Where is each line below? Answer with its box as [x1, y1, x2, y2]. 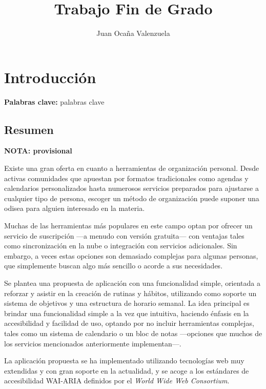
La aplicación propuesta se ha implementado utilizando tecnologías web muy [4, 355, 244, 366]
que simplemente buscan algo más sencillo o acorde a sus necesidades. [4, 260, 223, 271]
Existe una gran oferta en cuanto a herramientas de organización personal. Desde [4, 163, 259, 173]
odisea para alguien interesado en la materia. [4, 203, 145, 213]
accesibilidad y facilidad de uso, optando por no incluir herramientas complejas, [4, 318, 254, 328]
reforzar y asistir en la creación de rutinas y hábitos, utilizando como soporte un [4, 287, 257, 298]
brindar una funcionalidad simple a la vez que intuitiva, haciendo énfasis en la [4, 307, 249, 318]
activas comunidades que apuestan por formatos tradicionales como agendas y [4, 172, 249, 183]
